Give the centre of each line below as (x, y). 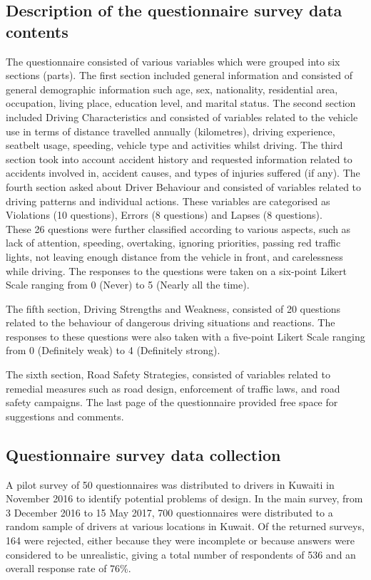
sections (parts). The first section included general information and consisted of (179, 75)
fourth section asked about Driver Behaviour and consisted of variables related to (184, 186)
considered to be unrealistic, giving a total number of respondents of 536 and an (181, 554)
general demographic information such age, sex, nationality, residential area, (172, 89)
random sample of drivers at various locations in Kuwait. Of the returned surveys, (185, 526)
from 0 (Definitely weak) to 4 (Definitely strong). (113, 350)
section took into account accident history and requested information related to (179, 159)
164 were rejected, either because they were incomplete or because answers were (180, 540)
